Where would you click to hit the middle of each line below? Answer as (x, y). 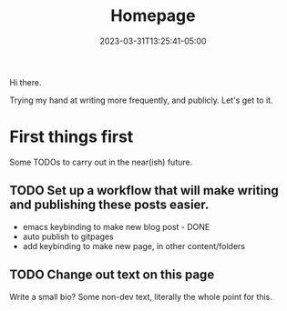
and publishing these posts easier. (109, 205)
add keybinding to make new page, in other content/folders (134, 246)
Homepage (153, 16)
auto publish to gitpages (68, 236)
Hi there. (26, 82)
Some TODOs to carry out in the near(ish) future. (101, 162)
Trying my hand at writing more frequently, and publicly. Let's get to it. (141, 100)
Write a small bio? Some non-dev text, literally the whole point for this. (141, 296)
